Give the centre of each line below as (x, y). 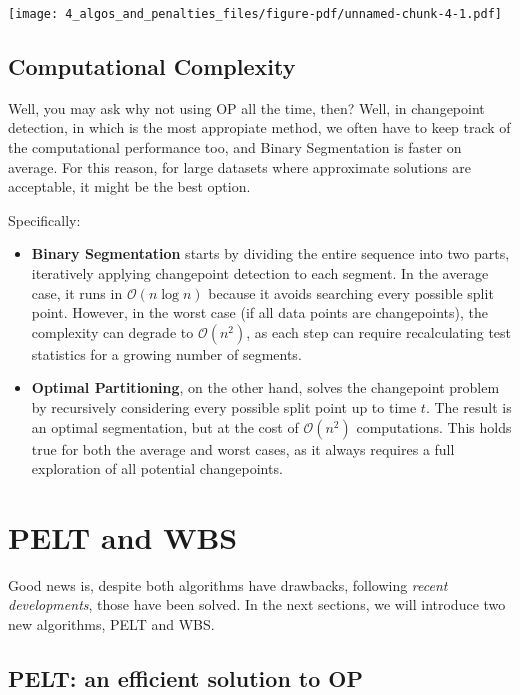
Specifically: (44, 219)
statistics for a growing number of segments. (166, 353)
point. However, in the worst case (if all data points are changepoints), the (259, 312)
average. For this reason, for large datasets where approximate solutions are (239, 166)
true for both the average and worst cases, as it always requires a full (243, 448)
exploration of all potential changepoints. (157, 468)
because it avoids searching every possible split (351, 292)
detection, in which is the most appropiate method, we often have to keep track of (259, 127)
